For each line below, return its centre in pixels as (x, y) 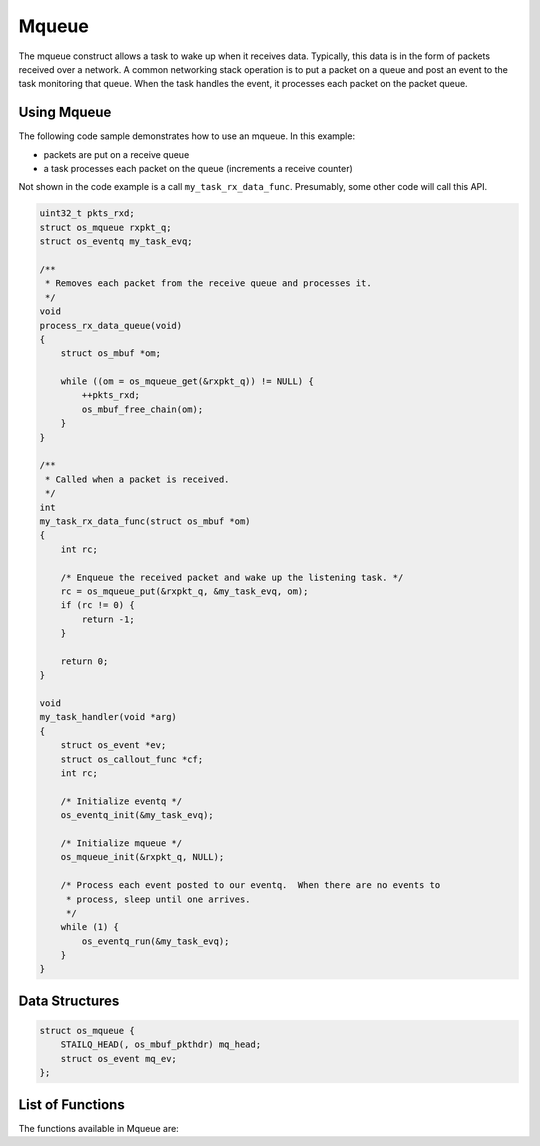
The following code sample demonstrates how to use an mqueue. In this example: (186, 136)
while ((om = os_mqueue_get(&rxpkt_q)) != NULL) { (187, 381)
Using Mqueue (65, 112)
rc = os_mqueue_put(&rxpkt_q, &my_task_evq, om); (184, 591)
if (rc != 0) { (97, 605)
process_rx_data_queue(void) (111, 325)
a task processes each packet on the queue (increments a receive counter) (198, 169)
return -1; (108, 619)
